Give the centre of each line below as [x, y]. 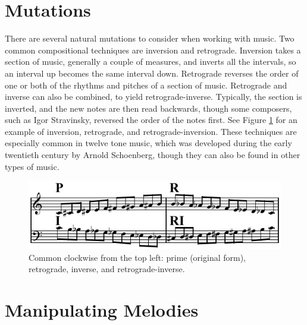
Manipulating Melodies [102, 310]
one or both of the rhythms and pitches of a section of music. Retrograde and [146, 85]
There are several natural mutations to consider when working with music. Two [150, 38]
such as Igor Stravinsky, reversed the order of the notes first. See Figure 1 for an [151, 120]
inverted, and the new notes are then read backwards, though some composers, [148, 108]
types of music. [32, 166]
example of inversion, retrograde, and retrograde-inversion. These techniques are [151, 131]
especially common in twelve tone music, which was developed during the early [148, 143]
